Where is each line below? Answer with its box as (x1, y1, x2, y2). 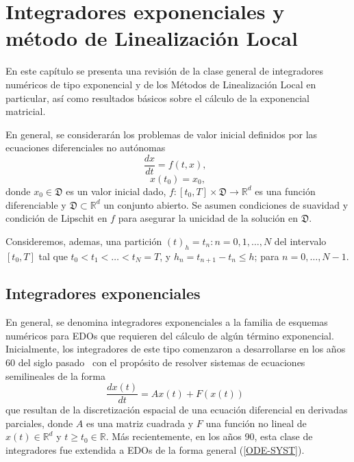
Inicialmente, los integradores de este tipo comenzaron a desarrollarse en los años (5, 342, 346, 356)
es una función (255, 183, 316, 198)
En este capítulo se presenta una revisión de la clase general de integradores (5, 64, 323, 78)
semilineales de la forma (5, 368, 106, 383)
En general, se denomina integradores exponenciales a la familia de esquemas (5, 315, 328, 329)
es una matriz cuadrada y (86, 415, 194, 430)
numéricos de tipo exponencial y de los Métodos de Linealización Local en (5, 77, 316, 91)
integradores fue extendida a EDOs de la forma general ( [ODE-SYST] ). (5, 442, 305, 457)
